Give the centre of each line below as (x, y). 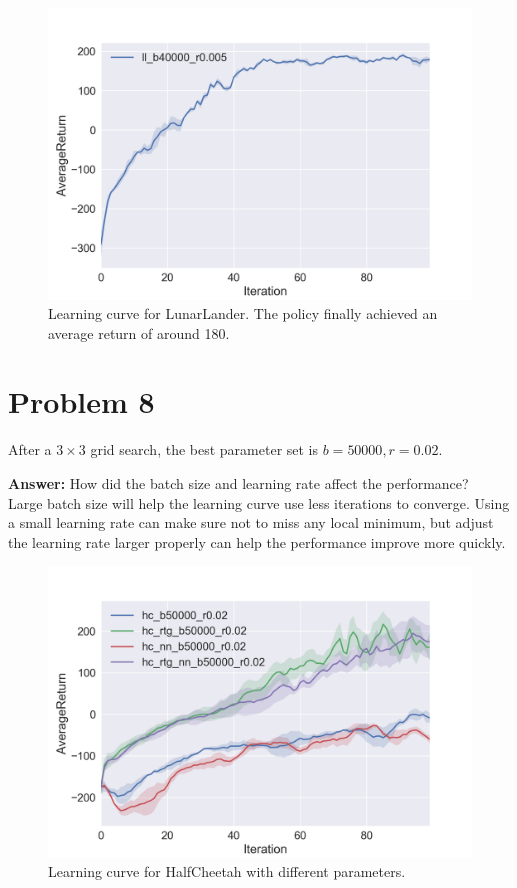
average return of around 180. (139, 332)
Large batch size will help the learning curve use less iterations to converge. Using (259, 502)
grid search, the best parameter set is (204, 449)
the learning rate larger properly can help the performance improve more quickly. (257, 541)
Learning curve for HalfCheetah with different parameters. (227, 871)
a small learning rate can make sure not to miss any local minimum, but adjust (251, 522)
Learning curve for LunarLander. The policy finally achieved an (243, 313)
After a (30, 449)
